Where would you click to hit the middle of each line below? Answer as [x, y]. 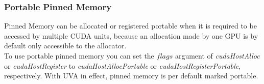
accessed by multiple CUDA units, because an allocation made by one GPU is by [131, 35]
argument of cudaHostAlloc [217, 55]
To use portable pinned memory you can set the [79, 55]
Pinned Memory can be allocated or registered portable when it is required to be [130, 26]
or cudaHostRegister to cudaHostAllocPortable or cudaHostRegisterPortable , [123, 65]
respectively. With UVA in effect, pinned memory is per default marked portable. [131, 76]
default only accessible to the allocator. [65, 46]
